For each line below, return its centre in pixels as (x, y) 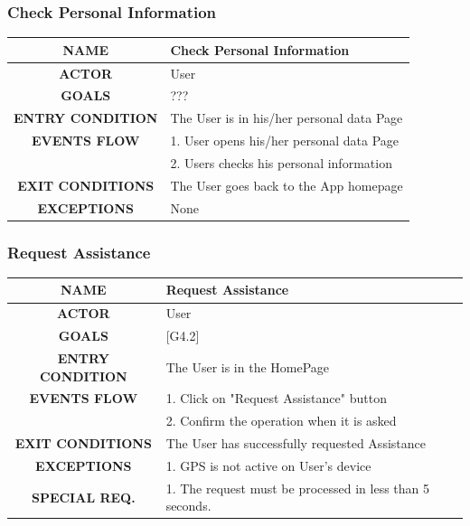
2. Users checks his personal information (281, 162)
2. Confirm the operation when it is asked (281, 421)
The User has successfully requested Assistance (296, 443)
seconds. (188, 506)
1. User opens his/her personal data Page (285, 141)
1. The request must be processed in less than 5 (298, 488)
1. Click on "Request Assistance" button (276, 398)
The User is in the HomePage (248, 366)
